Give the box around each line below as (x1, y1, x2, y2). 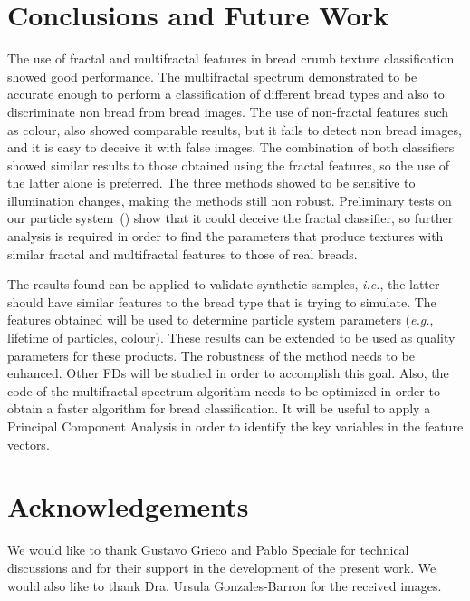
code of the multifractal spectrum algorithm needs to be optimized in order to (7, 381, 440, 400)
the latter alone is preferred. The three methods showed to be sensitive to (7, 173, 416, 192)
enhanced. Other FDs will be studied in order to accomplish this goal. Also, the (7, 364, 449, 383)
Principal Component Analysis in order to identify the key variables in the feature (7, 417, 464, 435)
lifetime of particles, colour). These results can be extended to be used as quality (7, 328, 456, 347)
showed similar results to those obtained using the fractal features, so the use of (7, 155, 450, 174)
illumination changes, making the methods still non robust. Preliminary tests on (7, 190, 452, 209)
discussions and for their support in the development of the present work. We (7, 557, 436, 577)
